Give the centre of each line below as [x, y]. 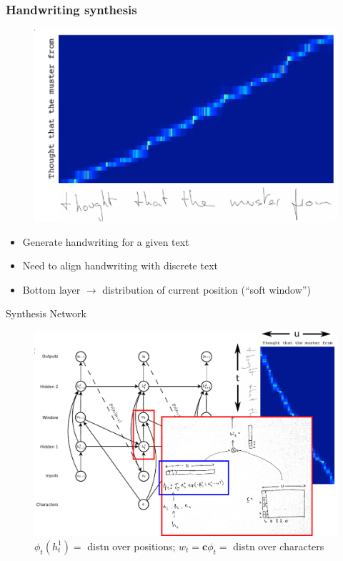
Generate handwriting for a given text [106, 241]
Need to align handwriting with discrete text [120, 265]
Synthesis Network [46, 313]
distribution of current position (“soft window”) [207, 289]
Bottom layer [51, 289]
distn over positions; [131, 546]
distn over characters [279, 546]
